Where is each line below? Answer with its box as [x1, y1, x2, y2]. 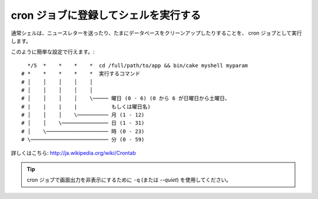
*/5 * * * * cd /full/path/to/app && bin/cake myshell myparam [27, 62, 249, 69]
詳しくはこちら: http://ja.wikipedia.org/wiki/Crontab [11, 149, 136, 156]
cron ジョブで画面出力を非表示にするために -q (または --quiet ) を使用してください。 [26, 177, 232, 184]
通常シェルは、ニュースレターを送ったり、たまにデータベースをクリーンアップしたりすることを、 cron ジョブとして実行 [11, 29, 303, 37]
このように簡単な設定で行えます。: [11, 48, 95, 55]
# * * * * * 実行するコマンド [21, 71, 141, 77]
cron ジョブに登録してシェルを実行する [11, 9, 201, 22]
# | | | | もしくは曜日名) [21, 103, 151, 110]
